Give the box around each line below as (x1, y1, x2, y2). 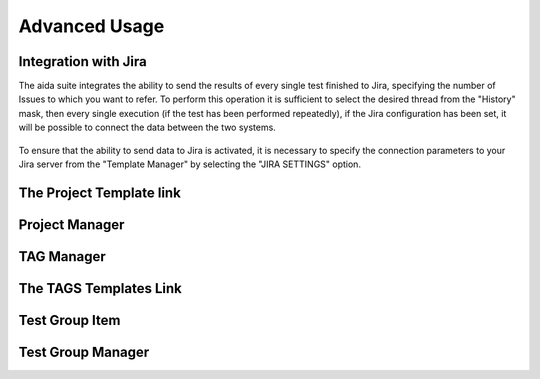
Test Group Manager (18, 343, 150, 360)
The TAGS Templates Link (18, 280, 182, 297)
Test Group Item (18, 311, 121, 329)
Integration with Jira (18, 53, 147, 70)
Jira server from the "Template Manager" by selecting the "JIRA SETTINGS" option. (18, 158, 362, 170)
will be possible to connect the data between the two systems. (18, 121, 277, 134)
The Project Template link (18, 184, 182, 201)
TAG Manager (18, 248, 107, 265)
